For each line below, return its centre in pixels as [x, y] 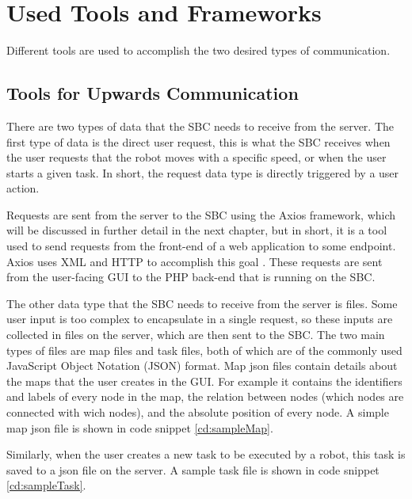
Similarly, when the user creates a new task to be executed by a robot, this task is [206, 454]
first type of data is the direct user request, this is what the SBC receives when [198, 141]
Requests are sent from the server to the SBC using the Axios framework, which [201, 214]
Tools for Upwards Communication [153, 93]
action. [23, 188]
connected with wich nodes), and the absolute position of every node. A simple [198, 412]
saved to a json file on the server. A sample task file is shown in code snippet [193, 469]
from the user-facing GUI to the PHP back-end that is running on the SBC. [191, 277]
